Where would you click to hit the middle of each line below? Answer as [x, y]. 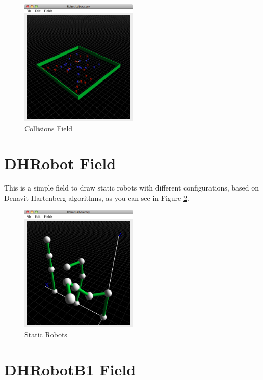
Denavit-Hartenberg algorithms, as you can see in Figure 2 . [97, 197]
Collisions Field [49, 128]
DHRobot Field [60, 163]
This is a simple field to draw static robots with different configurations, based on [132, 188]
